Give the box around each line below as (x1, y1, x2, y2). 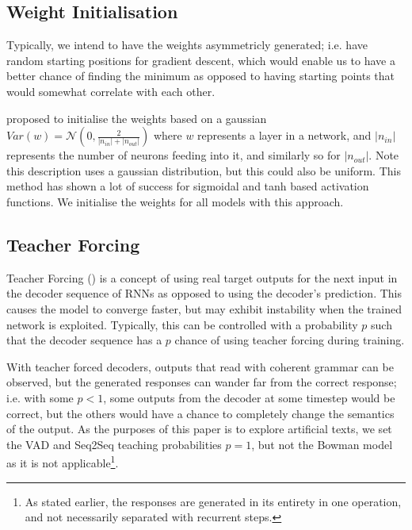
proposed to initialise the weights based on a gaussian (6, 109, 267, 126)
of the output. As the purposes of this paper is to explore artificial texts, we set (6, 421, 392, 437)
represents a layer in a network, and (197, 127, 372, 144)
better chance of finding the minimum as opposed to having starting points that (6, 67, 395, 84)
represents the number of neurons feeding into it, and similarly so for (6, 147, 341, 163)
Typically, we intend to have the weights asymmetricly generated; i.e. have (6, 36, 368, 53)
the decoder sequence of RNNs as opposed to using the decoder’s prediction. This (6, 285, 402, 301)
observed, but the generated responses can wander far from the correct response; (6, 374, 397, 390)
